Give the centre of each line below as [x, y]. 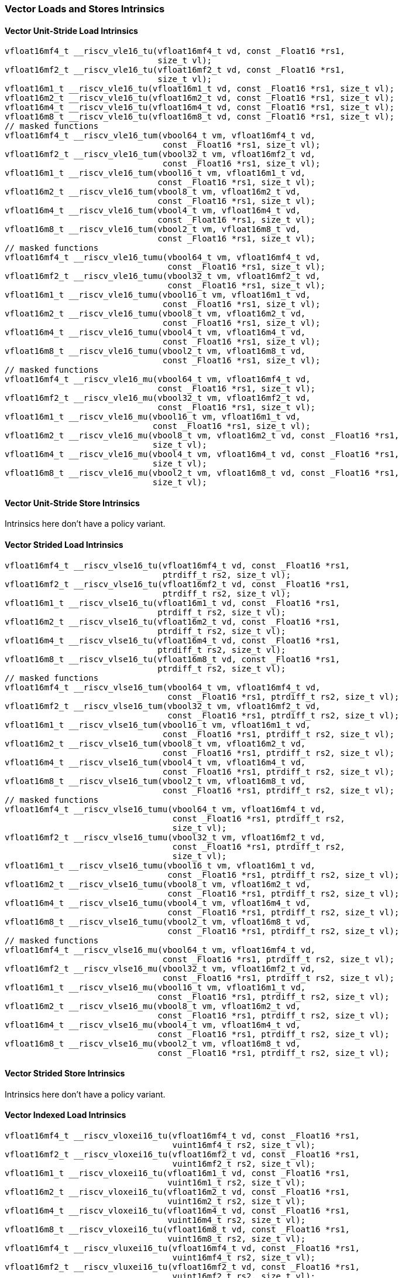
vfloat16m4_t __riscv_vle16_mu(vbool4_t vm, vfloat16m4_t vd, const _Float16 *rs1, [202, 454]
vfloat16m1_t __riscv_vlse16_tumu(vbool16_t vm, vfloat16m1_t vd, [160, 865]
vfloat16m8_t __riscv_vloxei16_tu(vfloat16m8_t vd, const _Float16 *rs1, [178, 1230]
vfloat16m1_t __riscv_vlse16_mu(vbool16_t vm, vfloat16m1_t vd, [155, 987]
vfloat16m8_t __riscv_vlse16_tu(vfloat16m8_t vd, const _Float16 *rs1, [173, 659]
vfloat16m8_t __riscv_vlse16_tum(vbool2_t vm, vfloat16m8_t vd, [155, 781]
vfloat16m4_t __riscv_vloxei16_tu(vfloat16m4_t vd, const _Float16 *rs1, [178, 1211]
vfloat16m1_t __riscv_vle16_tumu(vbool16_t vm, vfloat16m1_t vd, [158, 295]
